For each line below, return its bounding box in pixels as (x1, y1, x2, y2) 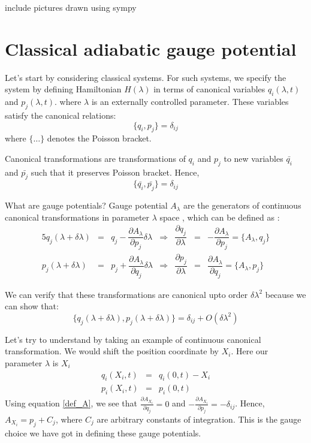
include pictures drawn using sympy (5, 1, 137, 13)
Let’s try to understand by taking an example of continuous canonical (5, 333, 261, 345)
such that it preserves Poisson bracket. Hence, (31, 165, 200, 178)
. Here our (231, 345, 268, 357)
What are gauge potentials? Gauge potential (5, 199, 168, 212)
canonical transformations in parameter (5, 210, 150, 223)
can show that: (5, 300, 59, 312)
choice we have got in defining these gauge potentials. (5, 426, 201, 439)
